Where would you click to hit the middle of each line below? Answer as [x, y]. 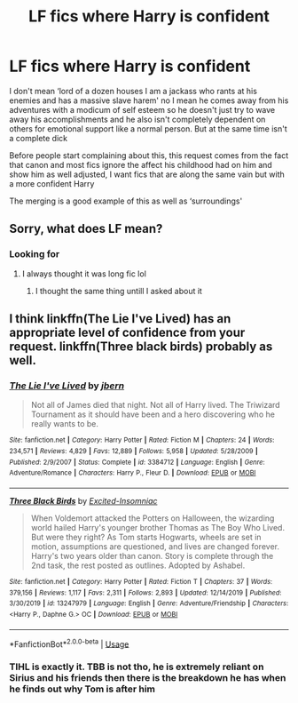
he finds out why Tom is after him [82, 689]
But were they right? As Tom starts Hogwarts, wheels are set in [146, 537]
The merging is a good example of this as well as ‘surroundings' [126, 201]
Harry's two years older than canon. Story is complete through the [152, 555]
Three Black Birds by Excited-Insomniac [83, 500]
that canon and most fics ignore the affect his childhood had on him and [141, 164]
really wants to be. [65, 424]
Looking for [35, 254]
